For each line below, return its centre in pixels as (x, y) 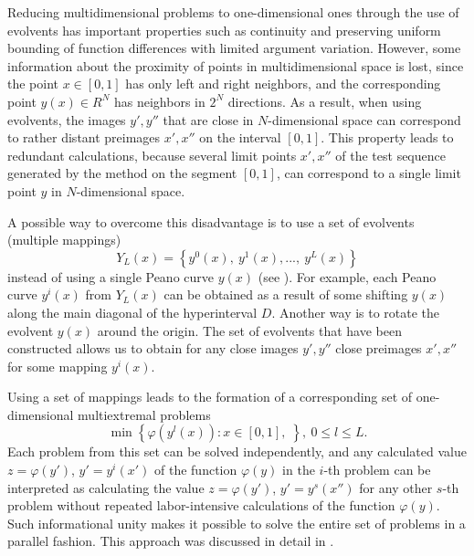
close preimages (379, 348)
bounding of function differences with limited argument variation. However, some (234, 48)
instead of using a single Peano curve (111, 276)
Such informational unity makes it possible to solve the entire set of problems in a (237, 523)
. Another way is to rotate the (356, 312)
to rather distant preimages (84, 137)
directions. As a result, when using (325, 101)
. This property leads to (387, 137)
